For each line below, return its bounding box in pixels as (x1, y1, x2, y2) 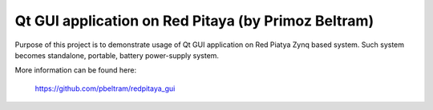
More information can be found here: (14, 65, 136, 75)
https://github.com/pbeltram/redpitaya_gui (34, 84, 176, 93)
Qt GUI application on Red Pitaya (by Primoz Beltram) (14, 12, 374, 29)
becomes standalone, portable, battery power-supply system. (14, 50, 220, 60)
